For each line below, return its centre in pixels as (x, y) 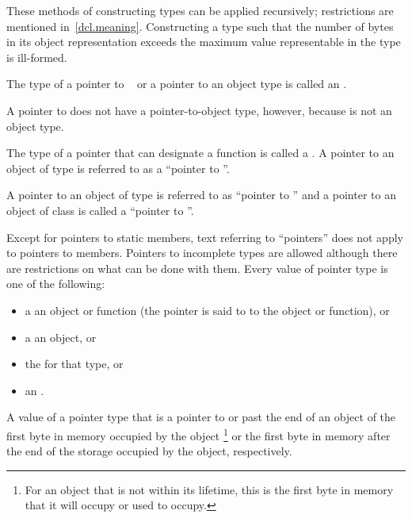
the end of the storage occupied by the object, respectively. (149, 451)
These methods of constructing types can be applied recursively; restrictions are (200, 10)
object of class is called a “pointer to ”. (100, 210)
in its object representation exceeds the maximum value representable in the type (204, 42)
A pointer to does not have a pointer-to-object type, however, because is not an (199, 110)
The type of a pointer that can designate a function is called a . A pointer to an (200, 153)
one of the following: (56, 284)
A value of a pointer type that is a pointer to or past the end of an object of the (201, 417)
